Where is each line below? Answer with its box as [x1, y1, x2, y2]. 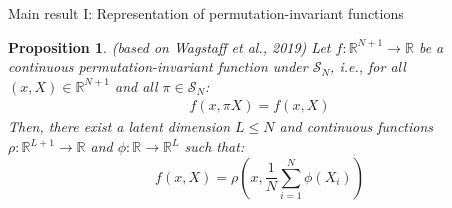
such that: [184, 136, 245, 156]
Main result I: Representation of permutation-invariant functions [8, 3, 404, 23]
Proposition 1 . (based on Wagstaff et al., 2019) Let [8, 36, 331, 57]
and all [114, 75, 158, 96]
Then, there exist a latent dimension [8, 116, 231, 137]
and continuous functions [279, 116, 434, 137]
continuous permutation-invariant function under [8, 56, 308, 77]
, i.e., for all [330, 56, 406, 77]
